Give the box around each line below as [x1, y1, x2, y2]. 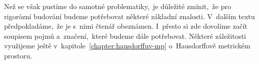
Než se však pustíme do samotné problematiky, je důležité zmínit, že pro [4, 1, 231, 11]
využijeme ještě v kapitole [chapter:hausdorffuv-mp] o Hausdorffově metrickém [4, 40, 250, 51]
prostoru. [4, 50, 32, 60]
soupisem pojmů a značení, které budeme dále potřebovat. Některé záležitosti [4, 30, 246, 41]
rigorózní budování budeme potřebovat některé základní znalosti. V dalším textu [4, 11, 255, 21]
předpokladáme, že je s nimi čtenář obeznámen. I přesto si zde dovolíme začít [4, 21, 247, 31]
